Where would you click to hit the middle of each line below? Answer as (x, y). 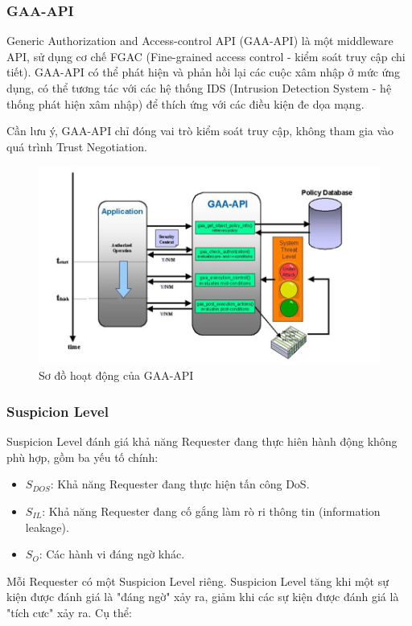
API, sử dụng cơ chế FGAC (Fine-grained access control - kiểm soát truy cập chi (206, 56)
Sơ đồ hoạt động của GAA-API (116, 375)
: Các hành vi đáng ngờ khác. (112, 554)
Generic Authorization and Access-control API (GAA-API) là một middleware (200, 41)
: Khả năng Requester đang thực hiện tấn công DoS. (180, 484)
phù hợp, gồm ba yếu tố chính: (82, 457)
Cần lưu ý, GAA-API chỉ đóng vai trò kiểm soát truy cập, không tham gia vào (200, 131)
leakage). (47, 527)
